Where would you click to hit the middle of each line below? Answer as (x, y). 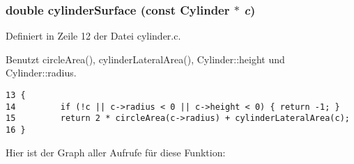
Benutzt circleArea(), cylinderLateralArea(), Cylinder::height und (145, 59)
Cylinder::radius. (41, 73)
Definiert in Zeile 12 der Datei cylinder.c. (93, 36)
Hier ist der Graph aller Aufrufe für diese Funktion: (116, 152)
